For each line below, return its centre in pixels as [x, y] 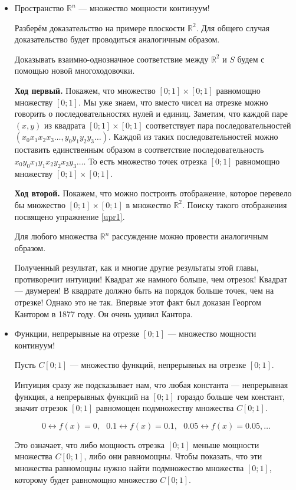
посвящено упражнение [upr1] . [70, 216]
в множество [148, 204]
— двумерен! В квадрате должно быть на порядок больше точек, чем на [144, 290]
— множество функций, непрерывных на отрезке [158, 365]
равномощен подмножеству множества [165, 408]
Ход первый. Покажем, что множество [85, 90]
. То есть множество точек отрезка [145, 161]
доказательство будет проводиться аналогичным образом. [117, 39]
